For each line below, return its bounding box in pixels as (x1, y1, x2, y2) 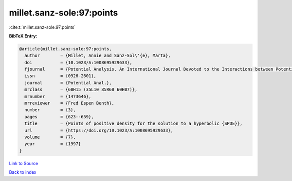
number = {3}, (24, 107, 76, 113)
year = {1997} (24, 141, 81, 147)
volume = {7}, (24, 134, 76, 140)
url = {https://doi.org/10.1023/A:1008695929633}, (24, 128, 174, 133)
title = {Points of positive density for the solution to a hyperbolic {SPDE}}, (24, 121, 243, 126)
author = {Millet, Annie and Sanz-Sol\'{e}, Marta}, (24, 53, 171, 58)
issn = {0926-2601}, (24, 73, 97, 79)
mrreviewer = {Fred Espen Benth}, (24, 100, 114, 106)
